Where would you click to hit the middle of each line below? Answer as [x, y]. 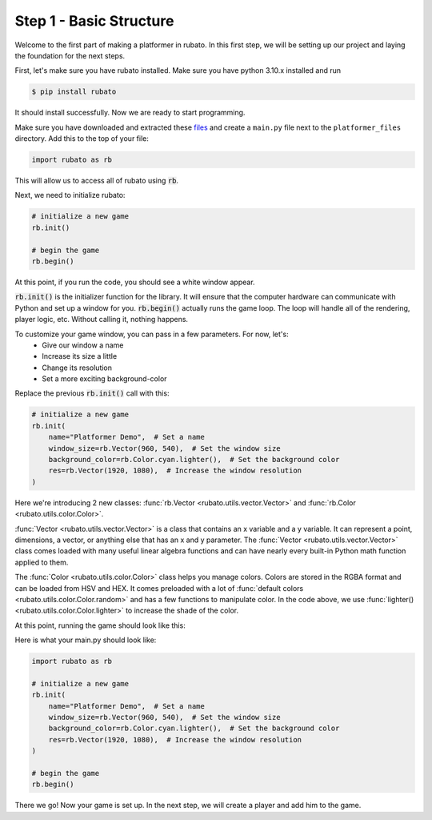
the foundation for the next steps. [70, 55]
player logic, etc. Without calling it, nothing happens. [101, 320]
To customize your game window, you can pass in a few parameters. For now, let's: [152, 334]
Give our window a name [83, 345]
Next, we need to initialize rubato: [70, 195]
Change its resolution [77, 368]
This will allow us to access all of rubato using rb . [97, 181]
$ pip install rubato [74, 92]
